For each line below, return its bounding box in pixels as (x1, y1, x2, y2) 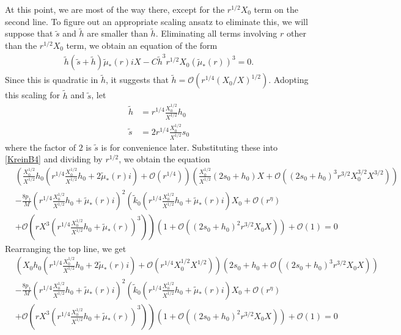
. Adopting (268, 73, 309, 86)
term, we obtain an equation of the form (66, 39, 218, 51)
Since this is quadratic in (5, 73, 98, 86)
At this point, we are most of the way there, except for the (5, 3, 225, 15)
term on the (254, 3, 298, 15)
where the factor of (5, 140, 76, 153)
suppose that (5, 27, 53, 40)
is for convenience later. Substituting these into (101, 140, 278, 153)
